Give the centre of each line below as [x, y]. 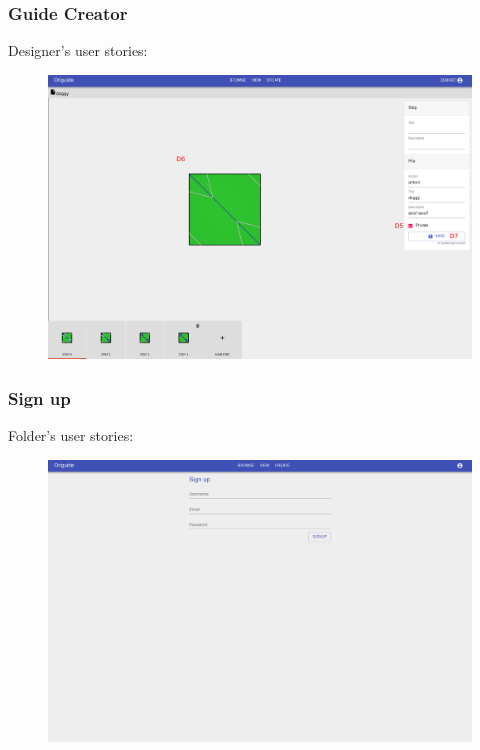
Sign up [39, 397]
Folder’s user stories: [71, 434]
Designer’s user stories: [78, 50]
